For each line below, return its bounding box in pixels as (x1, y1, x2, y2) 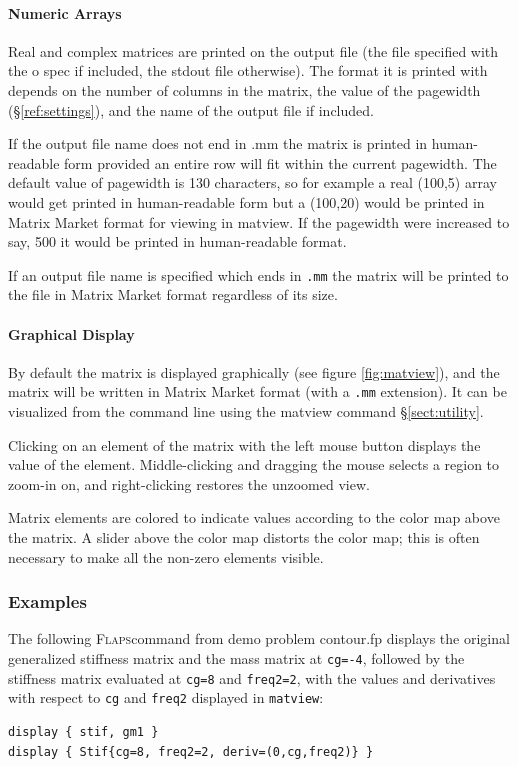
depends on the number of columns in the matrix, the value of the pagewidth (8, 79, 481, 100)
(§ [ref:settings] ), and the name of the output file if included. (8, 99, 374, 120)
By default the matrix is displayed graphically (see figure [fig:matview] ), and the (8, 361, 500, 382)
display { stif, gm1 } (8, 724, 159, 739)
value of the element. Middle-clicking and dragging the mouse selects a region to (8, 454, 500, 475)
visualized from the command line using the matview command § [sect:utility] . (8, 401, 484, 422)
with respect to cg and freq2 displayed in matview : (8, 687, 324, 708)
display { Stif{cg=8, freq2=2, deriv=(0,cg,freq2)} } (8, 744, 374, 759)
